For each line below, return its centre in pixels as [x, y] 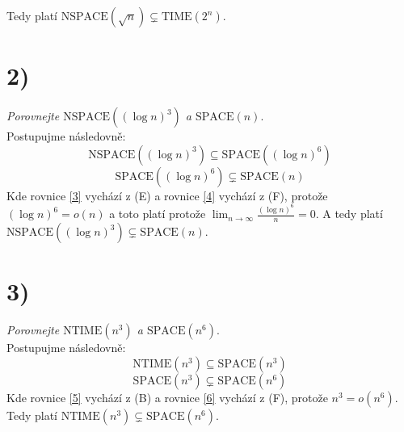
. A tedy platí [349, 214]
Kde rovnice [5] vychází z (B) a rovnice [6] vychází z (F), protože [167, 397]
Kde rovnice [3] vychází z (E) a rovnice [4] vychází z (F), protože [167, 195]
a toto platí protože [158, 214]
